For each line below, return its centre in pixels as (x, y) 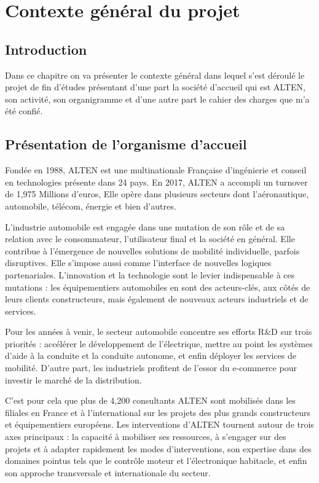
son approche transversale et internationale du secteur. (108, 472)
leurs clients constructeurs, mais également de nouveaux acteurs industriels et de (157, 299)
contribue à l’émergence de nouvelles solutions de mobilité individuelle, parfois (152, 250)
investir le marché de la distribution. (73, 379)
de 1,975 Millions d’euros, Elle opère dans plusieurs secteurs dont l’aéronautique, (157, 194)
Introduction (46, 49)
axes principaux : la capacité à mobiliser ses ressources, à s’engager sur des (146, 437)
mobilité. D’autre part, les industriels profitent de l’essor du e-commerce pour (151, 368)
